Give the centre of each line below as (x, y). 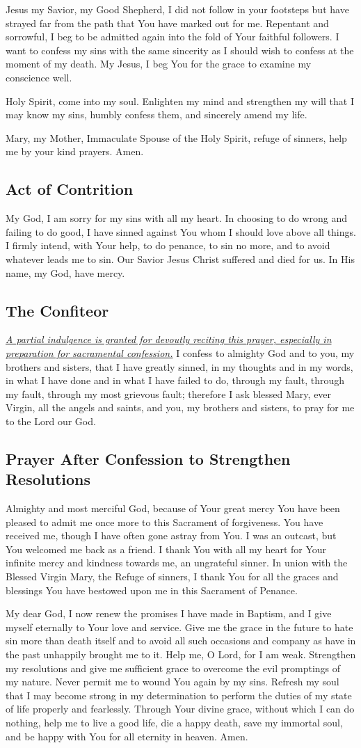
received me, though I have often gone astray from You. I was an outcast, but (171, 535)
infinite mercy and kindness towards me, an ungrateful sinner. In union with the (177, 563)
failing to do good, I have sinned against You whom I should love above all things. (181, 231)
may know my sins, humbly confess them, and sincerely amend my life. (157, 114)
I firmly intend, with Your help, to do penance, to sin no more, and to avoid (168, 245)
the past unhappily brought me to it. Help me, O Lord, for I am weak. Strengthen (181, 654)
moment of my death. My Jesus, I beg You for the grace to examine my (159, 64)
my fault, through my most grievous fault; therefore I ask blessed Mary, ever (169, 393)
